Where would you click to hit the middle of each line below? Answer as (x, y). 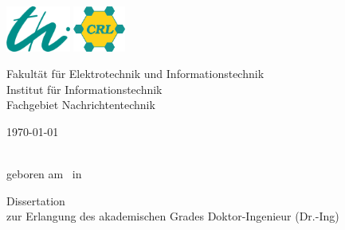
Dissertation (36, 200)
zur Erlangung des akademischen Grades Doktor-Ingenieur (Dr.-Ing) (173, 216)
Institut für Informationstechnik (84, 89)
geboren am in (44, 174)
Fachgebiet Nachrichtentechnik (81, 105)
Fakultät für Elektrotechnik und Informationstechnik (135, 74)
